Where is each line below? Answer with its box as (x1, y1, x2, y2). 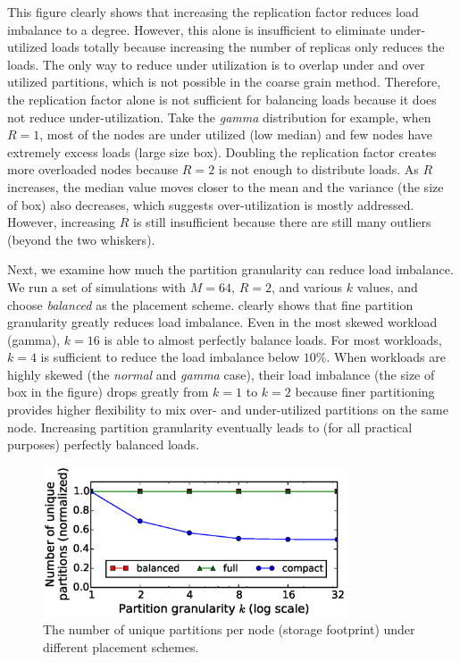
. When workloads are (326, 348, 446, 366)
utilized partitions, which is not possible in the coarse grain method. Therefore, (7, 72, 441, 91)
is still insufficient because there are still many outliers (133, 213, 431, 231)
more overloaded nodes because (7, 160, 179, 179)
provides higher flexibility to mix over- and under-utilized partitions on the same (7, 400, 448, 419)
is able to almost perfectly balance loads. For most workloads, (104, 330, 442, 348)
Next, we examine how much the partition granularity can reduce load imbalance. (7, 260, 454, 279)
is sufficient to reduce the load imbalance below (40, 348, 300, 366)
